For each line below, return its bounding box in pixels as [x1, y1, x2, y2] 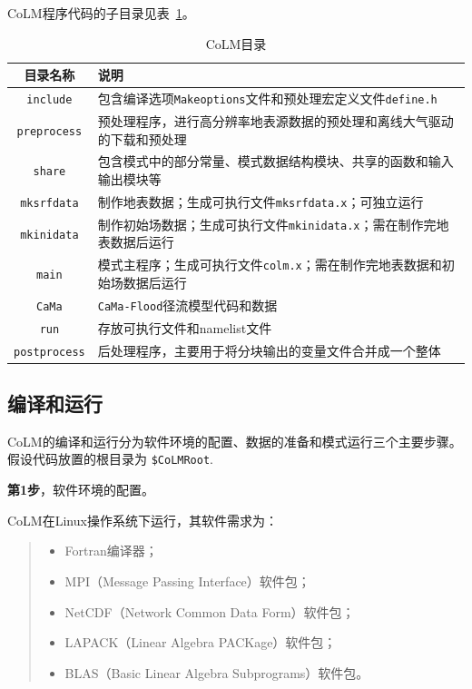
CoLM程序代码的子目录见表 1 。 [7, 4, 195, 22]
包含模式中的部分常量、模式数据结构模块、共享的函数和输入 [97, 152, 454, 171]
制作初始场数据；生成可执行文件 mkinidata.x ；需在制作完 [97, 214, 437, 233]
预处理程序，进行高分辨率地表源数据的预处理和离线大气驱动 [97, 111, 454, 130]
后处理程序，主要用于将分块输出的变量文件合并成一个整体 [97, 340, 441, 359]
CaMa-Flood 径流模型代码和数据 [97, 295, 278, 314]
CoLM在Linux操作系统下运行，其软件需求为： [7, 510, 278, 529]
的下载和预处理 [97, 129, 187, 148]
